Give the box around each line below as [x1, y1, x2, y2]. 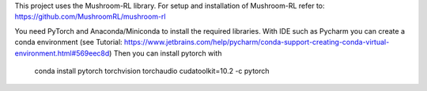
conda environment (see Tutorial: [14, 38, 123, 47]
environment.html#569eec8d [14, 48, 110, 58]
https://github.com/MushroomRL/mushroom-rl [14, 12, 166, 21]
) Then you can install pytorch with [109, 48, 222, 58]
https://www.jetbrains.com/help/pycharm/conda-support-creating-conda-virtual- [123, 38, 390, 47]
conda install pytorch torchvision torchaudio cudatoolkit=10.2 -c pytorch [34, 66, 270, 75]
